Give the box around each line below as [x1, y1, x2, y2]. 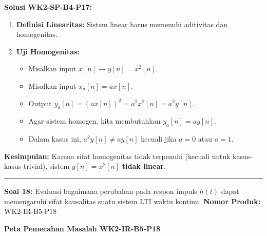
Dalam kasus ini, [28, 133, 81, 144]
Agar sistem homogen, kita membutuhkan [28, 115, 161, 126]
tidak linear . [122, 161, 166, 171]
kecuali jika [141, 133, 177, 144]
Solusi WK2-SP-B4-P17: [4, 2, 92, 12]
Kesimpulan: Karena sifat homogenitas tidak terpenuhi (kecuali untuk [4, 150, 231, 161]
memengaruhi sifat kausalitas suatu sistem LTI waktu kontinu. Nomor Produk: [4, 195, 261, 206]
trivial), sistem [23, 161, 70, 171]
